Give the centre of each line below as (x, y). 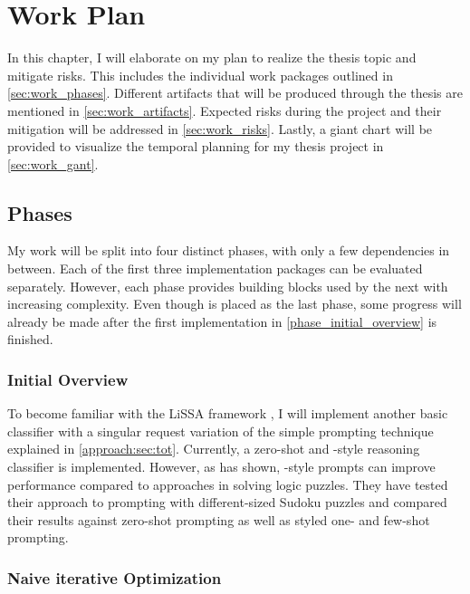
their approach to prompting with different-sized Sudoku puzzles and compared (227, 502)
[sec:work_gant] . (53, 163)
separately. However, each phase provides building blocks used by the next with (228, 286)
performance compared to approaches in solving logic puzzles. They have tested (228, 484)
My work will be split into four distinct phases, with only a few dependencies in (229, 250)
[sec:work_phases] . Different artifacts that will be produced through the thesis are (235, 93)
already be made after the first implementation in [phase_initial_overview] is (222, 321)
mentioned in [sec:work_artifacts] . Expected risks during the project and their (225, 110)
